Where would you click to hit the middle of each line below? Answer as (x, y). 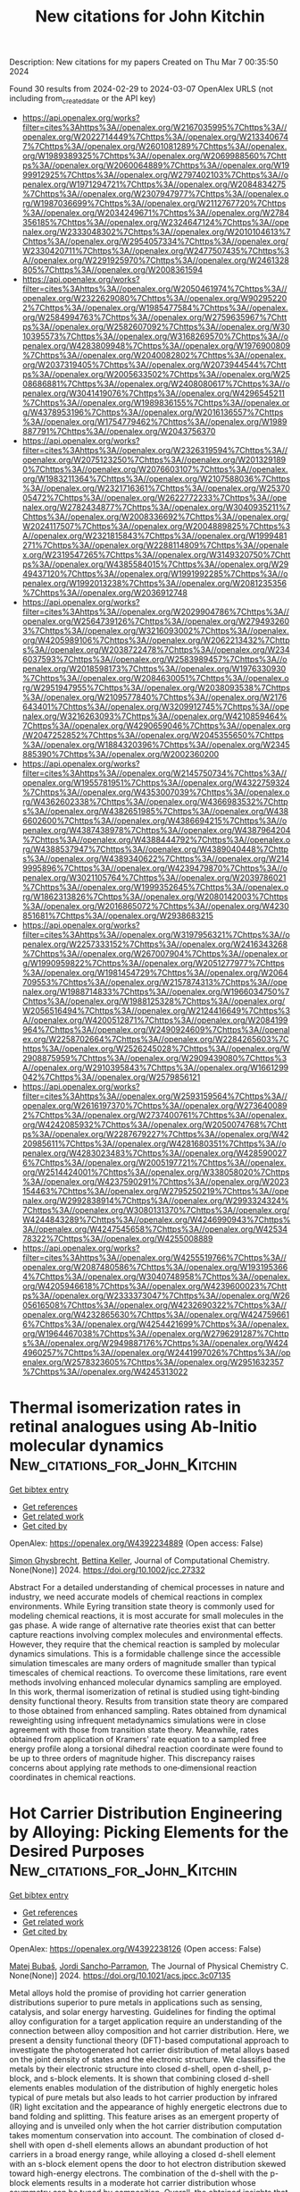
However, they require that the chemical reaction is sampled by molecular (145, 1644)
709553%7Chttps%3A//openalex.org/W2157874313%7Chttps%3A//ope (154, 982)
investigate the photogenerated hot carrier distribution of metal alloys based (150, 2050)
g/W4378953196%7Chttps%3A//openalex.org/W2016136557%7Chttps (153, 412)
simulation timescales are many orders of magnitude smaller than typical (143, 1663)
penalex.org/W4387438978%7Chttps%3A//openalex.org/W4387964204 (156, 830)
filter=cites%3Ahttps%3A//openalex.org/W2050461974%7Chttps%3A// (154, 289)
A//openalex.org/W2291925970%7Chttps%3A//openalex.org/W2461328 (156, 260)
